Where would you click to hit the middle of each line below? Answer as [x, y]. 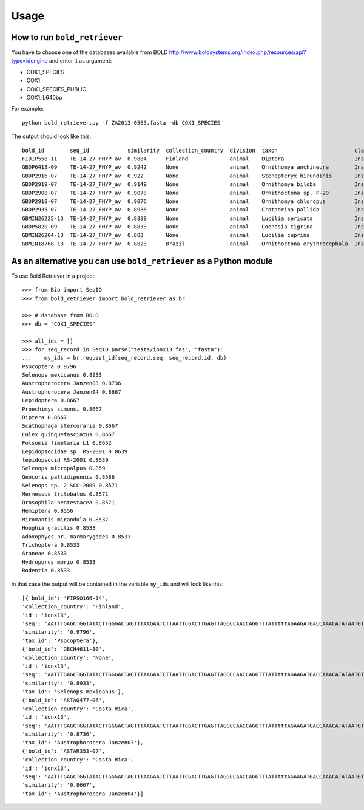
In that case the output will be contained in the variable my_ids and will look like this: [117, 584]
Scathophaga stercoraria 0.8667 [70, 426]
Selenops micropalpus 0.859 [64, 468]
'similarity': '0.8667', [59, 785]
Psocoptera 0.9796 [49, 366]
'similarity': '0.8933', [59, 683]
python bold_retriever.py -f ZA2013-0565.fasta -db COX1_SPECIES [121, 122]
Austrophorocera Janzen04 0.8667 [72, 392]
